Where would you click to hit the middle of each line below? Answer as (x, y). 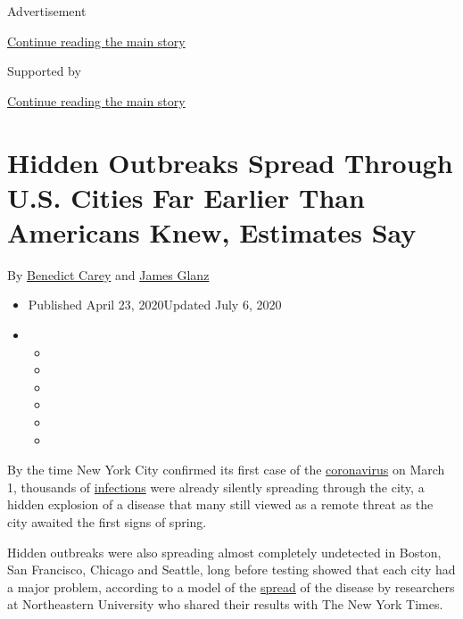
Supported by (44, 71)
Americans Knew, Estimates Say (212, 231)
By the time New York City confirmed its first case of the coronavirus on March (226, 470)
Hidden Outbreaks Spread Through (230, 162)
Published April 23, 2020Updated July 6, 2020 (155, 305)
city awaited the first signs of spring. (107, 522)
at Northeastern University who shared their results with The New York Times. (225, 604)
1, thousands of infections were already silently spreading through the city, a (216, 487)
